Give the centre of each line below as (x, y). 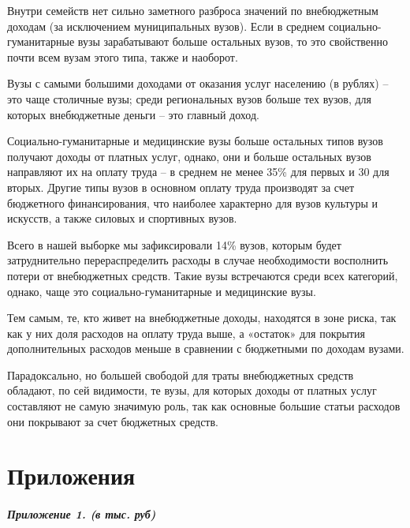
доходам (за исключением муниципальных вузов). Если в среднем (166, 26)
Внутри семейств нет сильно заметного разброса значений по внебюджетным (193, 10)
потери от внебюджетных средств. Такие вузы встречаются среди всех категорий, (203, 275)
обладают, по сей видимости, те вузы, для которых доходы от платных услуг (192, 390)
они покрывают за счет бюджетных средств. (113, 421)
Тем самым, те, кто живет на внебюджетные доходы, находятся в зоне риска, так (202, 318)
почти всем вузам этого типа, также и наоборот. (123, 56)
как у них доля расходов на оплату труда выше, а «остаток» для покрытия (186, 333)
